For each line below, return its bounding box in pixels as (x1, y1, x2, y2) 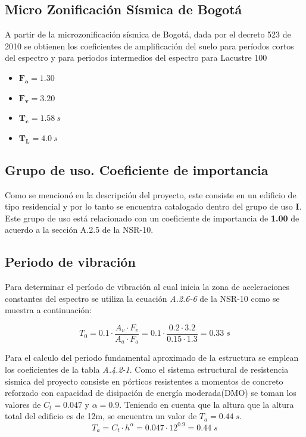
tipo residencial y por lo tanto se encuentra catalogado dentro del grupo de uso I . (5, 200, 302, 213)
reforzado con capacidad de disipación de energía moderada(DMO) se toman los (5, 386, 296, 399)
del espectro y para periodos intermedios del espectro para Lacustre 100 (5, 51, 267, 64)
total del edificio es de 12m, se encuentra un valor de (5, 410, 197, 422)
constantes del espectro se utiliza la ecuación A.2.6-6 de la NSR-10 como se (5, 292, 280, 304)
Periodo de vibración (5, 252, 136, 271)
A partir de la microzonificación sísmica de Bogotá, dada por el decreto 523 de (5, 28, 291, 40)
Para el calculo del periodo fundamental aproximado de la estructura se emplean (5, 351, 299, 364)
